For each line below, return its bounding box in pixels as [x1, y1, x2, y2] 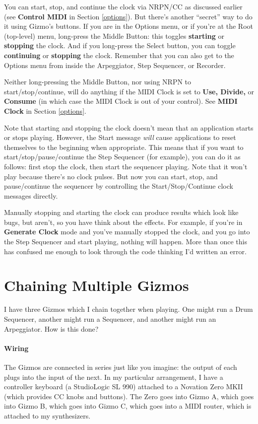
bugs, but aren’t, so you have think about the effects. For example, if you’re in [4, 216, 243, 227]
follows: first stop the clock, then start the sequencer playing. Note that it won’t [4, 161, 248, 171]
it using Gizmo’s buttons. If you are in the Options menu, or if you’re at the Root [4, 21, 254, 31]
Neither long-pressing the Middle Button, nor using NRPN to [4, 76, 192, 87]
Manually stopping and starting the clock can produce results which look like [4, 207, 239, 217]
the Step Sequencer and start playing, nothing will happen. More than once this [4, 236, 247, 247]
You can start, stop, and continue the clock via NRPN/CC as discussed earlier [4, 1, 243, 11]
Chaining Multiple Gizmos [4, 275, 189, 295]
